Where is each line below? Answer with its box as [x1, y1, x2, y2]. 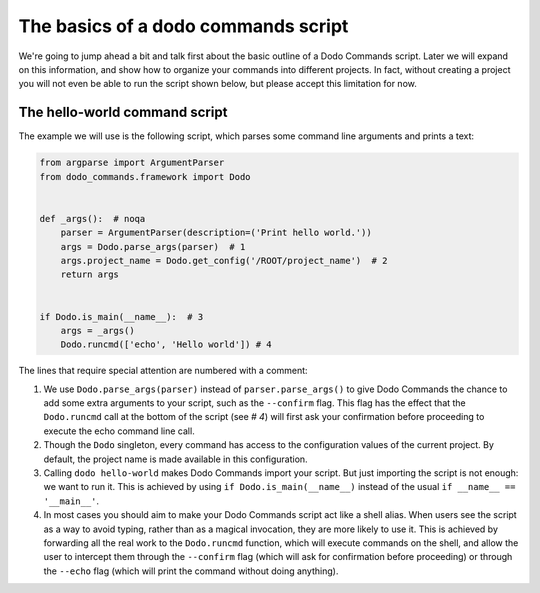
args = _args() [60, 325, 135, 336]
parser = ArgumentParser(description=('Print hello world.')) [60, 227, 372, 239]
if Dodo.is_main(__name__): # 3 [39, 311, 204, 322]
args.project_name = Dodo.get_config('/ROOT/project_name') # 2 [60, 255, 388, 266]
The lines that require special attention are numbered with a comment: [18, 365, 309, 377]
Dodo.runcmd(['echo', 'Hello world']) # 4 [60, 339, 272, 350]
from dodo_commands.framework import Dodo [39, 171, 251, 182]
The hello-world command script [18, 104, 228, 121]
